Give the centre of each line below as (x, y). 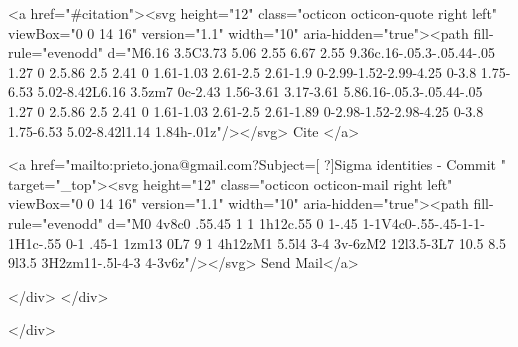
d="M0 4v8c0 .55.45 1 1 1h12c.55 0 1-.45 (232, 222)
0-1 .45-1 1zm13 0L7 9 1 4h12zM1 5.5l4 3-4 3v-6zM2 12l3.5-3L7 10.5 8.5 (286, 242)
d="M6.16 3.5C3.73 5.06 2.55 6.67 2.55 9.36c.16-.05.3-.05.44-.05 (301, 52)
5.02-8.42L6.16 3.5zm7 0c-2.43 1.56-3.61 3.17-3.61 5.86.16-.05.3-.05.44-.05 (260, 91)
